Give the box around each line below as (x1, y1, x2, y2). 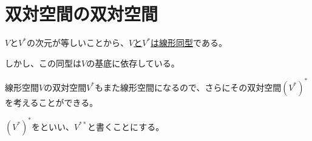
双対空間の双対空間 (5, 1, 158, 26)
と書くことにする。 (87, 120, 164, 133)
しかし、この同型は (5, 56, 81, 69)
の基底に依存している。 (86, 56, 180, 69)
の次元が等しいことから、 (27, 36, 129, 49)
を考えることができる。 (5, 96, 98, 108)
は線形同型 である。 (151, 36, 227, 49)
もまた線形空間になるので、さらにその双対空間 (95, 80, 282, 93)
